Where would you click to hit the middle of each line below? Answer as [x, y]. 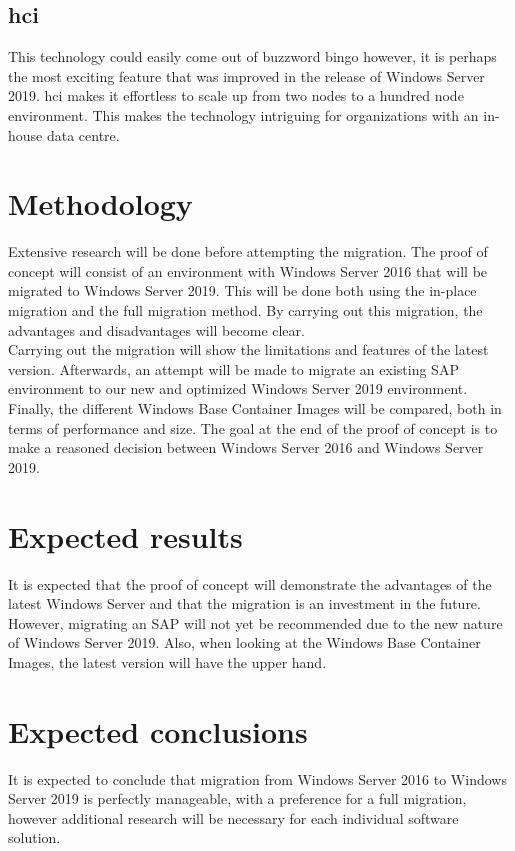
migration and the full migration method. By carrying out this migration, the [245, 310]
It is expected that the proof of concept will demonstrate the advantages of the [250, 583]
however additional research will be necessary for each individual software [233, 817]
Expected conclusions [158, 730]
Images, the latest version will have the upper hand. [167, 661]
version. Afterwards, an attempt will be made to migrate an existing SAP [233, 368]
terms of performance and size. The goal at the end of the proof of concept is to [253, 427]
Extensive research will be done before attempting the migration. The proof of [248, 251]
